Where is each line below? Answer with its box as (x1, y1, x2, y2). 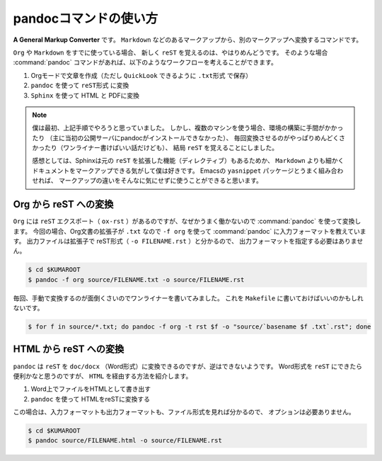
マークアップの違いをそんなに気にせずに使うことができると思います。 (58, 176, 263, 185)
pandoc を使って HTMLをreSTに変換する (30, 394, 150, 403)
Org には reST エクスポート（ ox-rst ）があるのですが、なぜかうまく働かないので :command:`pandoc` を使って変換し (13, 217, 361, 226)
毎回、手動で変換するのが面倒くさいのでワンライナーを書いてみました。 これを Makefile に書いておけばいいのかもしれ (13, 294, 364, 302)
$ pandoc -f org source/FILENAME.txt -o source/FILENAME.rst (28, 275, 245, 283)
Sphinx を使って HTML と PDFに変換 (30, 91, 139, 99)
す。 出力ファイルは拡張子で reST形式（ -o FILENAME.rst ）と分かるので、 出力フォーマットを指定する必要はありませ (13, 237, 364, 245)
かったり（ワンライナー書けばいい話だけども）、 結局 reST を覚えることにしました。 (32, 144, 279, 152)
